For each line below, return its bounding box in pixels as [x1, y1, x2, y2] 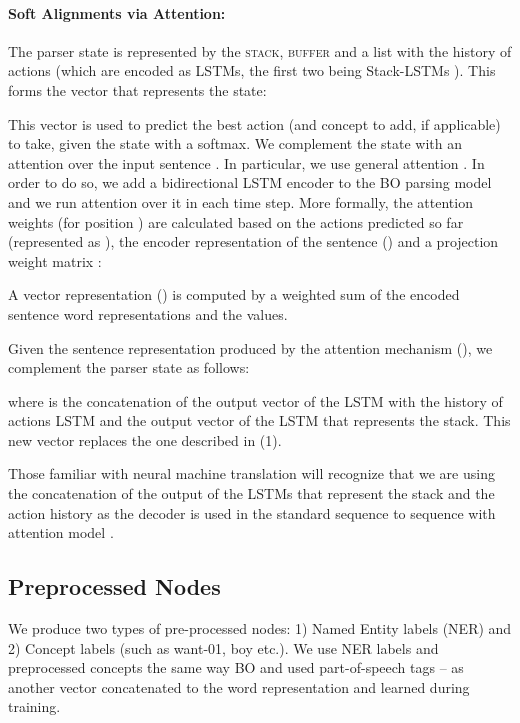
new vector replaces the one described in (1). [8, 429, 282, 450]
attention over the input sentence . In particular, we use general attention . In [8, 152, 485, 173]
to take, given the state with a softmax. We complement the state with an [8, 133, 463, 154]
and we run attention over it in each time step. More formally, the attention [8, 191, 473, 212]
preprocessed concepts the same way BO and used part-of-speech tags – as [8, 657, 464, 678]
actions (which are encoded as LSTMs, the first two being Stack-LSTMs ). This [8, 60, 496, 81]
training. [8, 696, 61, 717]
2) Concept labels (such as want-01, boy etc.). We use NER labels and [8, 637, 439, 658]
